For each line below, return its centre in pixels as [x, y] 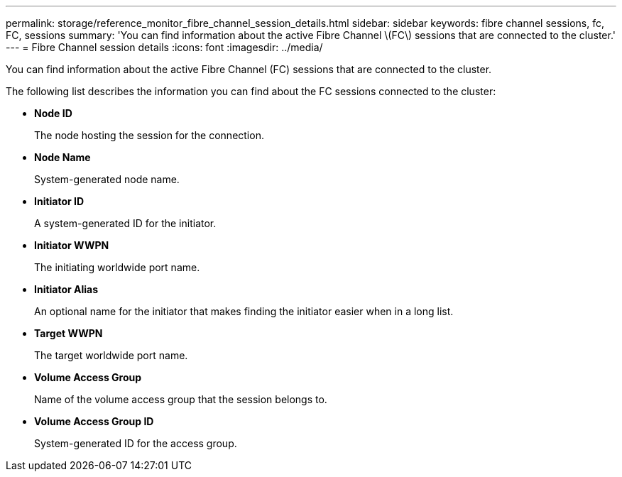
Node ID [53, 113]
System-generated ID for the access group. [136, 443]
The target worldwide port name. [111, 355]
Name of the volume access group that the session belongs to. [181, 399]
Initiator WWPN [72, 245]
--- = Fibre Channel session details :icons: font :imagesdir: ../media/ [164, 47]
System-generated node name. [107, 179]
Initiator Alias [66, 289]
